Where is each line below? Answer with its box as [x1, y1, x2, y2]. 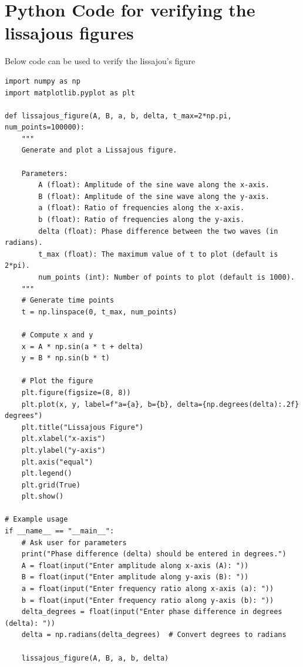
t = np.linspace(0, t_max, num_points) [21, 307, 177, 316]
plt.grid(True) [21, 480, 80, 489]
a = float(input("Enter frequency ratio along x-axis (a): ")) [21, 585, 274, 593]
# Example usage [5, 515, 68, 524]
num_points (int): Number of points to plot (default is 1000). [38, 273, 295, 281]
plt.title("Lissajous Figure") [21, 423, 144, 432]
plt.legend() [21, 469, 72, 478]
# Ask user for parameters [21, 538, 127, 547]
